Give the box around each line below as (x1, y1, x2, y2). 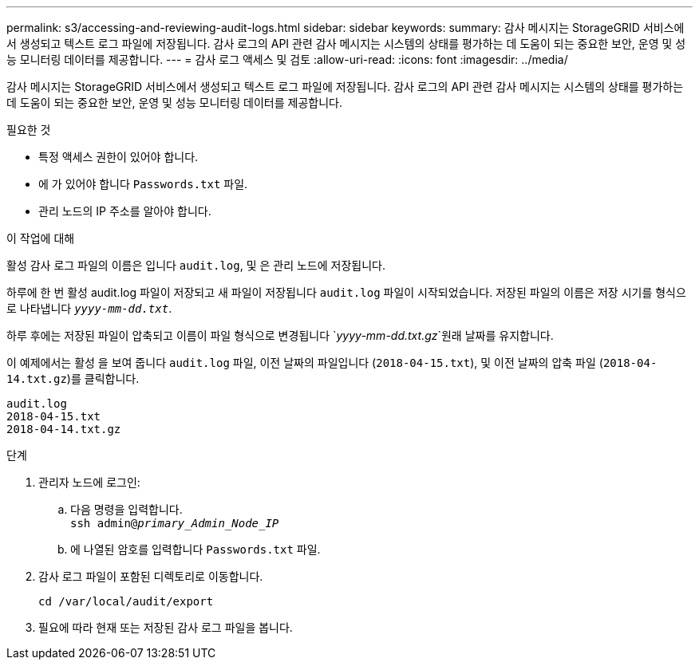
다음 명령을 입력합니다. (70, 502, 183, 516)
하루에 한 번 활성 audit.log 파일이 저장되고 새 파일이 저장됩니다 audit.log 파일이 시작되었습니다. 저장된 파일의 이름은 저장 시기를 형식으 (6, 286, 686, 299)
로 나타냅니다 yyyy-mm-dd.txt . (6, 301, 172, 315)
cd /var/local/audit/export (38, 595, 214, 608)
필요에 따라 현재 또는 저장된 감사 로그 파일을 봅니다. (38, 621, 293, 634)
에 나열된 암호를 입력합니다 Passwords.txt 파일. (70, 542, 321, 556)
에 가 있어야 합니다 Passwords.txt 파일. (38, 177, 248, 191)
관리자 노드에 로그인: (38, 475, 140, 489)
